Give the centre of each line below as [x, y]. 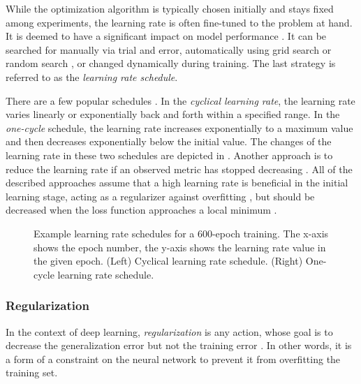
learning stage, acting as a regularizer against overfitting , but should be [160, 196]
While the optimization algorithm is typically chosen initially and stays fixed [170, 8]
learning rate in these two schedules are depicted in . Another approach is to [169, 155]
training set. [32, 372]
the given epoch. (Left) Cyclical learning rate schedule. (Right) [168, 261]
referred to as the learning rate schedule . [92, 76]
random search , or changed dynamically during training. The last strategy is [171, 63]
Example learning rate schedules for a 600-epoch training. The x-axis [181, 233]
